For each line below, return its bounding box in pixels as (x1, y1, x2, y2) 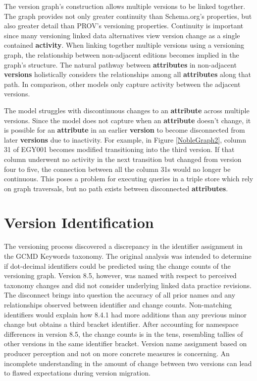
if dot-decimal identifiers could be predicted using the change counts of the (4, 260, 231, 271)
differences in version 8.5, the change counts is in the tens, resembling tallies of (4, 328, 243, 339)
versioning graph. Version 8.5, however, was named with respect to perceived (4, 270, 237, 281)
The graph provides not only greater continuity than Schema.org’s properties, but (4, 10, 252, 21)
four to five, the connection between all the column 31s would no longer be (4, 163, 231, 174)
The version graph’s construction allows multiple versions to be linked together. (4, 1, 246, 11)
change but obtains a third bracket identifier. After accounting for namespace (4, 319, 239, 329)
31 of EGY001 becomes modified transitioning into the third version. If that (4, 144, 235, 154)
